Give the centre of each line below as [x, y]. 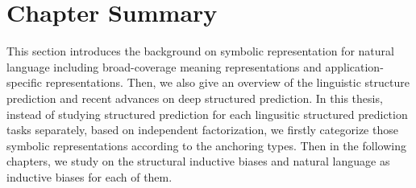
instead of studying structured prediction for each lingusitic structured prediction [207, 114]
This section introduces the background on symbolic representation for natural [200, 51]
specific [25, 82]
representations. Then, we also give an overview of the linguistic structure [227, 82]
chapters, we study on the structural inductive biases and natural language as [198, 161]
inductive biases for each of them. [89, 176]
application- [354, 66]
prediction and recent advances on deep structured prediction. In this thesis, [195, 98]
